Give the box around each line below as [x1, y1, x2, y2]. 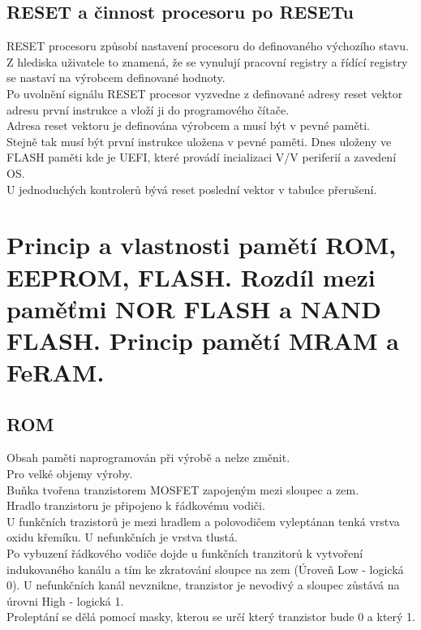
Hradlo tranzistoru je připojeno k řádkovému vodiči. [6, 497, 265, 514]
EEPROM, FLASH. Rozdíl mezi [6, 260, 376, 293]
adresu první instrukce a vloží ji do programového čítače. [6, 101, 290, 118]
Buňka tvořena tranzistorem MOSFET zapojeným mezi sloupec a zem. [6, 481, 359, 498]
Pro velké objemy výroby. [6, 465, 133, 482]
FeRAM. [6, 356, 105, 389]
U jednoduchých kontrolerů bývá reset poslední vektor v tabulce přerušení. [6, 180, 377, 197]
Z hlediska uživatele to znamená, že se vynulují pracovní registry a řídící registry [6, 53, 408, 70]
